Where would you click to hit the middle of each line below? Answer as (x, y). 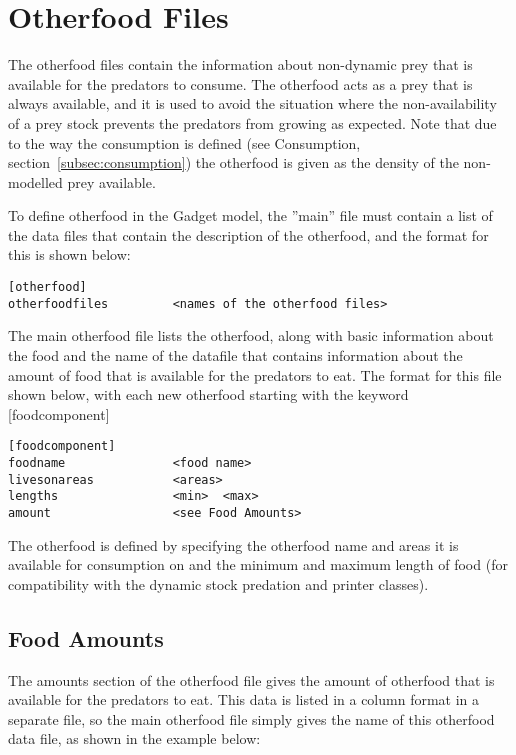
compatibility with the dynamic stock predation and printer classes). (218, 583)
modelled (35, 181)
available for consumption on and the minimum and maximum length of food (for (258, 564)
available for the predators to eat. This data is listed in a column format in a (244, 699)
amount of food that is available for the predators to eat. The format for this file (255, 374)
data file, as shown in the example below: (134, 738)
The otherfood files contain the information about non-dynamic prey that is (240, 64)
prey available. (111, 181)
